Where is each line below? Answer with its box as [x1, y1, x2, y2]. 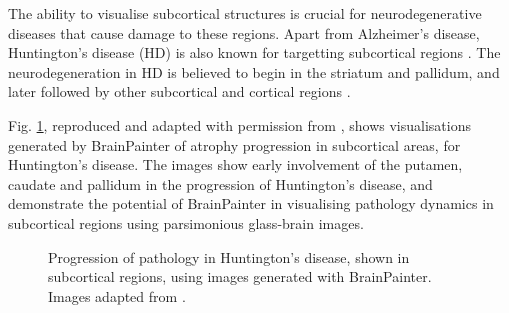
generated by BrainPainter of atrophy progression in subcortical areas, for [8, 134, 461, 155]
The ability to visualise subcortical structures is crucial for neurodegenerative [8, 3, 482, 23]
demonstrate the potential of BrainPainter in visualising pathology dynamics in [8, 193, 494, 214]
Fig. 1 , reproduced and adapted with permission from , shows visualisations [8, 114, 471, 135]
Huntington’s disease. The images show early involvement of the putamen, [8, 154, 463, 175]
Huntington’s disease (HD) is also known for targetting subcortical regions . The [8, 42, 501, 63]
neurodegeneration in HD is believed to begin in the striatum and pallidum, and [8, 61, 500, 82]
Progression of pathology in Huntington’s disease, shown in [48, 246, 410, 267]
